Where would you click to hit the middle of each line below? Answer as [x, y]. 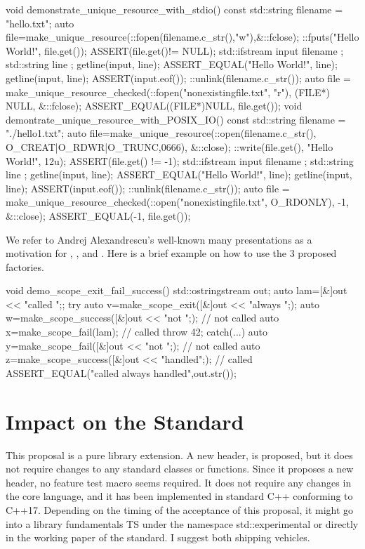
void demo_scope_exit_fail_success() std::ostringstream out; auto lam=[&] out [177, 290]
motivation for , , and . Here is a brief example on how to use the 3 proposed [171, 253]
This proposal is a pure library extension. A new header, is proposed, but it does [179, 455]
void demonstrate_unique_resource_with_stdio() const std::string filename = [174, 9]
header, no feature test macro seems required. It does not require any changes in [179, 482]
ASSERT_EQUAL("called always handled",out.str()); [121, 372]
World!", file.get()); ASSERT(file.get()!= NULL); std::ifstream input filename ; [175, 50]
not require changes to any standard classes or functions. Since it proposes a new [180, 469]
